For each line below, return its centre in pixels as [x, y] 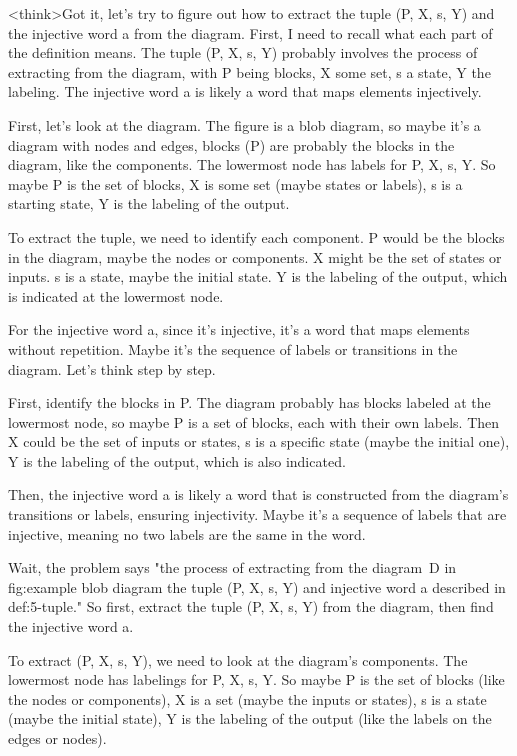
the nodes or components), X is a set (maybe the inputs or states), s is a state [247, 698]
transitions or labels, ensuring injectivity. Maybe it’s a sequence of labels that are [257, 514]
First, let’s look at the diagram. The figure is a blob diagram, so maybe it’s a [244, 124]
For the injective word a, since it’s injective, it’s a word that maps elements [239, 329]
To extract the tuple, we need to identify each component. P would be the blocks [256, 236]
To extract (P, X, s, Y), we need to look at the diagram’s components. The [238, 659]
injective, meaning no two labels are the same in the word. [187, 533]
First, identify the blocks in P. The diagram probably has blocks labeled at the [249, 402]
